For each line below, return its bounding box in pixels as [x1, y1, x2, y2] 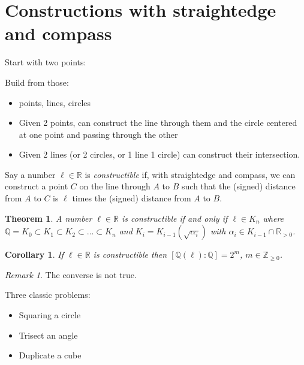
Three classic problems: [5, 288, 91, 301]
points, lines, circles [19, 96, 91, 108]
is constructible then [93, 248, 167, 261]
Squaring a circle [19, 309, 81, 321]
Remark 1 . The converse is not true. [5, 268, 137, 280]
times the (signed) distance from [72, 192, 191, 204]
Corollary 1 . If [5, 248, 64, 261]
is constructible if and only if [121, 212, 228, 224]
